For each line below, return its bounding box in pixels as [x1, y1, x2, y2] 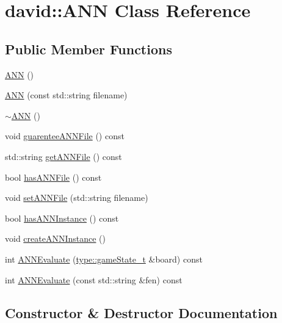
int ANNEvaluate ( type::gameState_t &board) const [5, 252, 203, 265]
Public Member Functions [5, 39, 172, 58]
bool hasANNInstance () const [5, 211, 119, 224]
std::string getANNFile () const [5, 150, 122, 162]
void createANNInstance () [5, 232, 106, 245]
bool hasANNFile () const [5, 170, 102, 183]
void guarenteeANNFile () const [5, 129, 125, 142]
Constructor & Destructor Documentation [5, 303, 278, 322]
